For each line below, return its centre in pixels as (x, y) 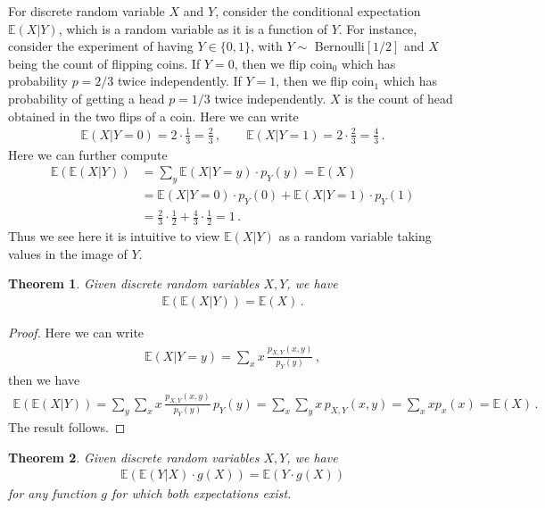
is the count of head (399, 98)
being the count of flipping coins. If (104, 63)
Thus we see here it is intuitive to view (114, 236)
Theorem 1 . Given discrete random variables (134, 283)
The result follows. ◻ (67, 427)
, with (266, 46)
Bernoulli (339, 46)
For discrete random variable (87, 11)
